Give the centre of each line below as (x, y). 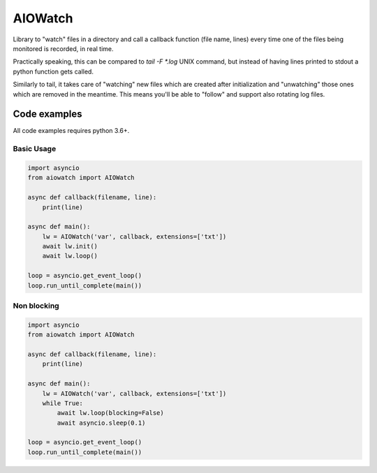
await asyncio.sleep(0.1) (101, 423)
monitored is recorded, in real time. (64, 48)
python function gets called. (53, 71)
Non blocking (36, 306)
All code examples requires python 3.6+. (71, 131)
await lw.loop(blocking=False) (110, 413)
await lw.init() (70, 246)
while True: (63, 403)
